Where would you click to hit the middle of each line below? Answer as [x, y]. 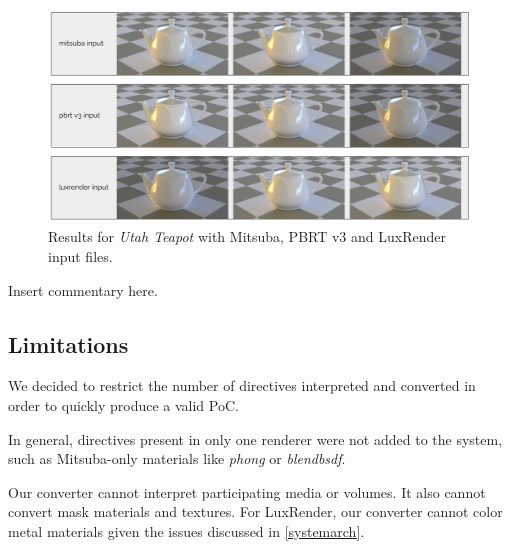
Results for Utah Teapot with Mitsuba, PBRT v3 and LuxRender [247, 236]
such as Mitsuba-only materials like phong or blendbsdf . [177, 458]
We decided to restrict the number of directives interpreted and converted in [242, 385]
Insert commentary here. [83, 289]
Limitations [68, 343]
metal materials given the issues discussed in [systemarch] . [186, 531]
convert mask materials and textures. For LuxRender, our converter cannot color [255, 511]
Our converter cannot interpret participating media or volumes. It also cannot [247, 491]
